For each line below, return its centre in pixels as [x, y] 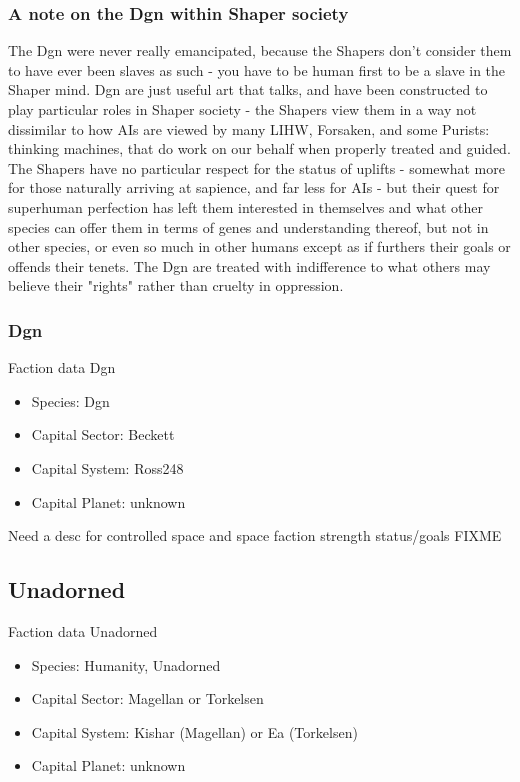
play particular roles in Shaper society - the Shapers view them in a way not [242, 109]
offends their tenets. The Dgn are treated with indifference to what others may [249, 265]
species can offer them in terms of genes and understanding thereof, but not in [248, 226]
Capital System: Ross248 [107, 467]
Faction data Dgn [62, 367]
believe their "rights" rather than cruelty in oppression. [176, 285]
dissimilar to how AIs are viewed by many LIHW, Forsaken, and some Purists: [249, 128]
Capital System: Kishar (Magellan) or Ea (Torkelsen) [194, 731]
